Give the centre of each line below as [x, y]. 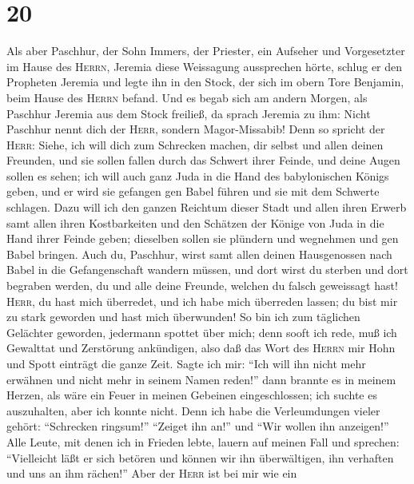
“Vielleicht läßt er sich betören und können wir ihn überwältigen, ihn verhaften [200, 457]
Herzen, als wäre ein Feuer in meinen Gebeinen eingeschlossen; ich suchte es [192, 395]
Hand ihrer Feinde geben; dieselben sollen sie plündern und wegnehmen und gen [203, 238]
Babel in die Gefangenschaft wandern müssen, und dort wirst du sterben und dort [207, 270]
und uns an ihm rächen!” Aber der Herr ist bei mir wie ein [152, 473]
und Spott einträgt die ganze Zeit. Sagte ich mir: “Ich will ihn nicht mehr [186, 363]
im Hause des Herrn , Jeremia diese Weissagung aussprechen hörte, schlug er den [205, 66]
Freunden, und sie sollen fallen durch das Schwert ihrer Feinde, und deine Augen [203, 160]
